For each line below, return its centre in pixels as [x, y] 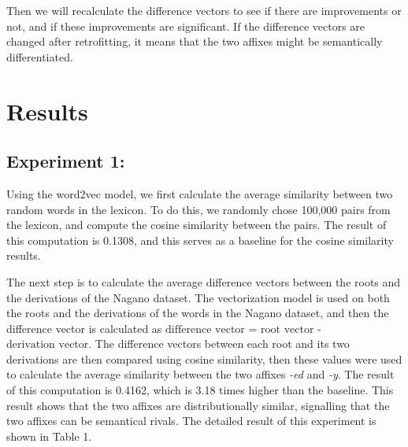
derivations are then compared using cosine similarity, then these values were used [204, 358]
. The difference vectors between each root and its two [219, 344]
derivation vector [48, 345]
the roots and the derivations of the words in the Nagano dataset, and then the [198, 313]
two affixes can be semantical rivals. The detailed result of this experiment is [191, 421]
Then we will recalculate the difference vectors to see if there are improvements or [204, 10]
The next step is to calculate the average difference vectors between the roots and [204, 281]
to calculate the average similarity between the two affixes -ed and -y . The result [200, 374]
